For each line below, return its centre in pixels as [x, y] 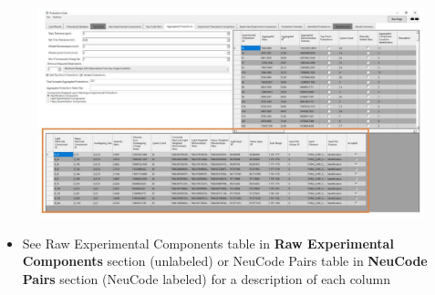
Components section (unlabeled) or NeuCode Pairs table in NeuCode [225, 261]
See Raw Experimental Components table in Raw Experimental [208, 243]
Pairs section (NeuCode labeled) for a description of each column [206, 278]
